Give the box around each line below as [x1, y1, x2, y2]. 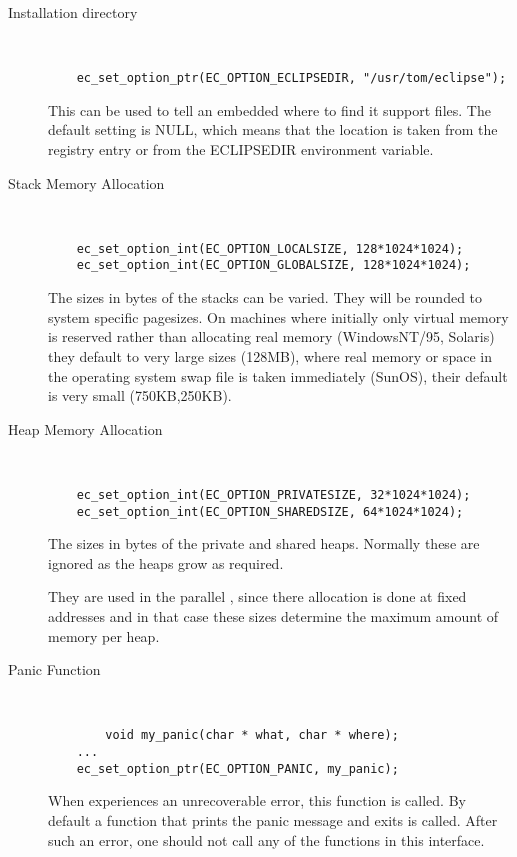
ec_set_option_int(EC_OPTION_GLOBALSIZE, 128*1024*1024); [76, 258, 471, 273]
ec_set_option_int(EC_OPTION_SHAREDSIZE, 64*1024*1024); [76, 504, 464, 519]
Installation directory [8, 2, 138, 22]
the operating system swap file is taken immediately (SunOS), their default [48, 365, 508, 386]
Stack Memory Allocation [8, 172, 165, 193]
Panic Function [8, 659, 101, 680]
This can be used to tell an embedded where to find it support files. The [48, 99, 491, 120]
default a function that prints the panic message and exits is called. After [48, 809, 498, 830]
